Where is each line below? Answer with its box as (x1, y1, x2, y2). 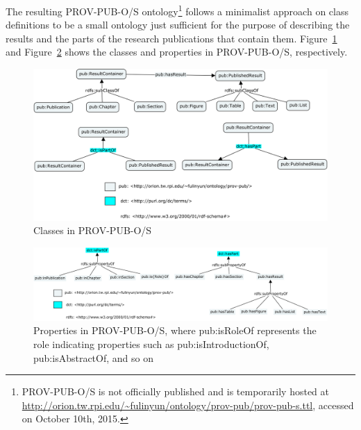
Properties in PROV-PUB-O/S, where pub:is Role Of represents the (33, 323, 317, 338)
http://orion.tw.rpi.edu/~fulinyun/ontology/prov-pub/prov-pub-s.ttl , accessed (22, 397, 354, 412)
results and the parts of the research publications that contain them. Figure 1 (6, 31, 337, 45)
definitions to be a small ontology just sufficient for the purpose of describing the (6, 17, 350, 32)
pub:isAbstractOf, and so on (33, 350, 153, 365)
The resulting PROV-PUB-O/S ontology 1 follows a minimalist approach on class (6, 2, 349, 18)
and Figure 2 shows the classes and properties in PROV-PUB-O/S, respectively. (6, 44, 348, 59)
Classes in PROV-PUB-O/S (33, 223, 152, 238)
